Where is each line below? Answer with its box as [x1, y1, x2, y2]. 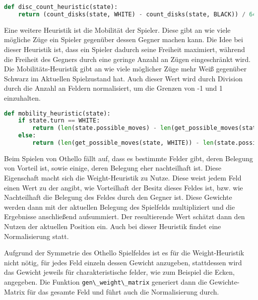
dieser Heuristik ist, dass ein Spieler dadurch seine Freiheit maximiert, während [4, 44, 245, 54]
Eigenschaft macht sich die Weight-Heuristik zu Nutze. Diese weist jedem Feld [4, 173, 242, 183]
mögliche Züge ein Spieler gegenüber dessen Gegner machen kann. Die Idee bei [4, 34, 243, 45]
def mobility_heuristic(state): [4, 110, 111, 117]
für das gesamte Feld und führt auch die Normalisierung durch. [27, 286, 219, 297]
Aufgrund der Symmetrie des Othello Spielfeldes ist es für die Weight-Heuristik [4, 247, 244, 258]
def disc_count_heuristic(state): [4, 3, 118, 10]
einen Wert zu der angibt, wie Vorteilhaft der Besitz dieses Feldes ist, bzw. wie [4, 182, 243, 192]
